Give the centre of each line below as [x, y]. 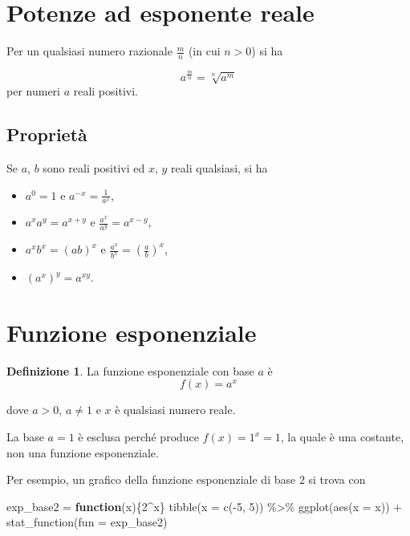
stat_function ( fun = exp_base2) [87, 522]
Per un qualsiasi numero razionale [89, 51]
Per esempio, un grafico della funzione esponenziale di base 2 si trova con [186, 479]
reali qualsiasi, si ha [219, 168]
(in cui [204, 51]
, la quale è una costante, [342, 437]
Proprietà [47, 134]
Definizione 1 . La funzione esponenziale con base [130, 370]
